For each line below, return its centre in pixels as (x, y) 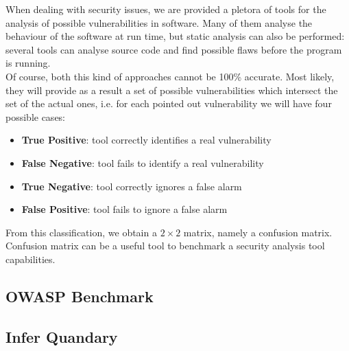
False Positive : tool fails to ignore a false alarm (124, 209)
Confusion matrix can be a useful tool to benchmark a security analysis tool (165, 246)
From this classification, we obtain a (81, 232)
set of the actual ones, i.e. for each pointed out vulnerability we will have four (169, 103)
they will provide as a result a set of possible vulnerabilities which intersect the (172, 90)
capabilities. (31, 259)
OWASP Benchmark (80, 296)
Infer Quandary (62, 336)
